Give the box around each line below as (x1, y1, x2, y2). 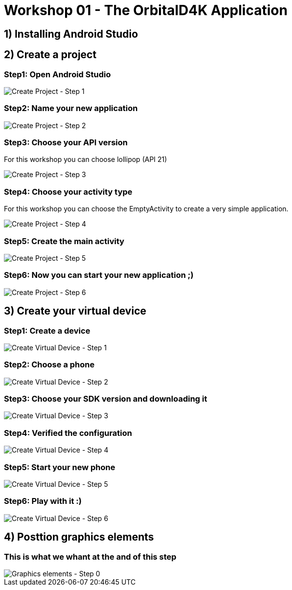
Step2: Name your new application (4, 103, 138, 113)
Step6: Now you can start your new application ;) (4, 270, 194, 280)
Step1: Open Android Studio (4, 69, 111, 79)
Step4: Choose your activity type (4, 186, 133, 197)
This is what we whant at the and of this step (4, 551, 177, 562)
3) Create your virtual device (4, 305, 147, 318)
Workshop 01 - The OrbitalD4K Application (4, 2, 288, 19)
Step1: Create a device (4, 325, 90, 336)
